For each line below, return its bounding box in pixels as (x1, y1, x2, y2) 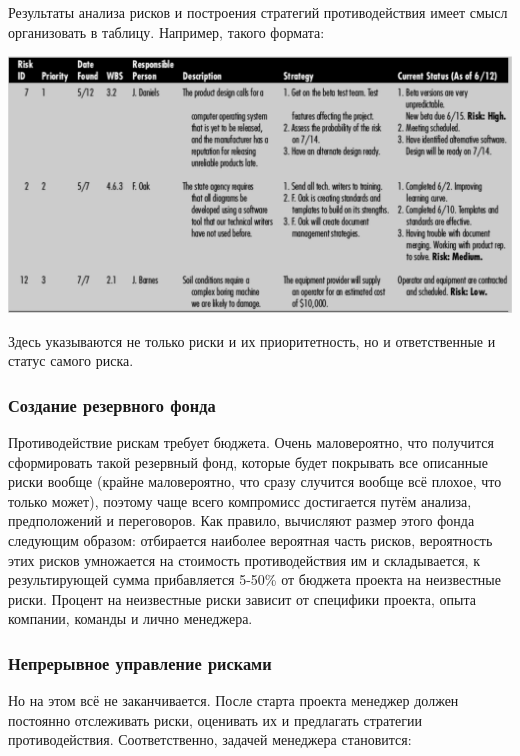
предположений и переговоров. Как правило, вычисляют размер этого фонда (8, 510, 475, 531)
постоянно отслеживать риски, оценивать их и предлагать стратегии (8, 709, 422, 730)
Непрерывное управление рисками (8, 650, 272, 675)
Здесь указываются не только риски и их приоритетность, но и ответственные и (8, 330, 496, 351)
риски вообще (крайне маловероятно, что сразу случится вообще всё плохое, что (8, 471, 502, 492)
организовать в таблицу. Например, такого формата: (8, 21, 325, 42)
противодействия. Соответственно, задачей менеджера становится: (8, 729, 412, 750)
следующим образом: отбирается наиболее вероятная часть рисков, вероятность (8, 530, 493, 551)
